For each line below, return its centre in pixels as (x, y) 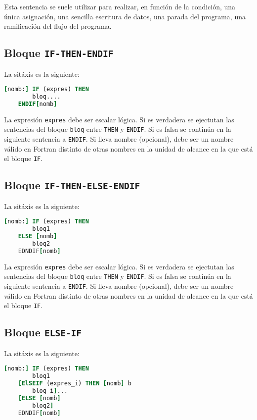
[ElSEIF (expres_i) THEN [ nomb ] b (75, 384)
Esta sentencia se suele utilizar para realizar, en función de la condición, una (120, 6)
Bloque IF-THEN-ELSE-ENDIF (72, 185)
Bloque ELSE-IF (43, 332)
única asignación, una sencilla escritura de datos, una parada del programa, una (125, 16)
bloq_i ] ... (50, 391)
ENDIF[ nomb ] (38, 104)
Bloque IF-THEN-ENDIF (59, 53)
